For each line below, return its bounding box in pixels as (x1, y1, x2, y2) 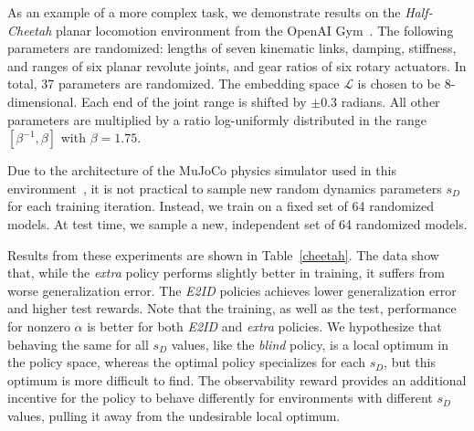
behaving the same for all (7, 334, 149, 353)
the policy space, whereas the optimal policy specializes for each (7, 352, 365, 372)
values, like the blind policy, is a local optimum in (171, 334, 449, 353)
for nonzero (7, 316, 70, 335)
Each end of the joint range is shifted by (80, 91, 307, 110)
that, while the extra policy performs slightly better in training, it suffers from (7, 263, 445, 282)
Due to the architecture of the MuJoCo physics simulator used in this (7, 161, 396, 180)
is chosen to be (357, 74, 440, 93)
